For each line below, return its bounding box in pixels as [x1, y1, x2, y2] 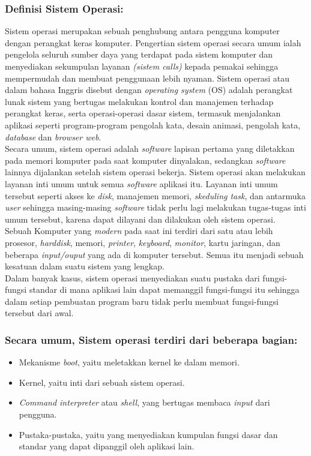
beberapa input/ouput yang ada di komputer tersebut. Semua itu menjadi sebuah [5, 248, 304, 260]
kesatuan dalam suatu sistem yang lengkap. [5, 260, 165, 272]
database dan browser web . [5, 130, 101, 143]
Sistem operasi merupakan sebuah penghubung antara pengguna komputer [5, 25, 280, 37]
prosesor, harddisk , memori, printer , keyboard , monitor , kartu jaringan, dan [5, 236, 280, 248]
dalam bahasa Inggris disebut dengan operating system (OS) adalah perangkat [5, 83, 293, 96]
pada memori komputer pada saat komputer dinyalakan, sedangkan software [5, 154, 286, 166]
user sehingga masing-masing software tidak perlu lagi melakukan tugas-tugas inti [5, 201, 306, 214]
